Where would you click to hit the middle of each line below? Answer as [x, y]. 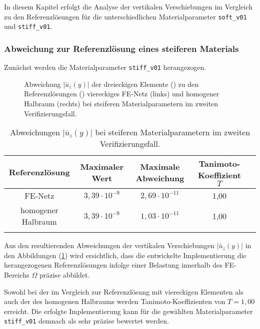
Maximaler [102, 166]
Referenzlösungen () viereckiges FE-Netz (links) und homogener [122, 94]
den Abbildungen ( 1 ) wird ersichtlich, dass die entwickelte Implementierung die [125, 255]
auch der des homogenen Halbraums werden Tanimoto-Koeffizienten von [115, 301]
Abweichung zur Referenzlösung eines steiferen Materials [121, 48]
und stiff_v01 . [28, 26]
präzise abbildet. [64, 274]
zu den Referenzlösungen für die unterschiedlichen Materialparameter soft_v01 [125, 16]
